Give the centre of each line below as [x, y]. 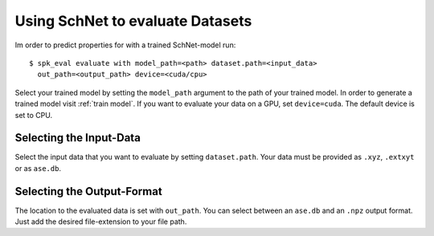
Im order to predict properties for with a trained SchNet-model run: [125, 45]
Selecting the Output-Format [88, 191]
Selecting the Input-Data [78, 138]
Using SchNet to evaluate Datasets [133, 21]
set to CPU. [33, 115]
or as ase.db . [38, 168]
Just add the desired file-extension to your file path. [101, 222]
